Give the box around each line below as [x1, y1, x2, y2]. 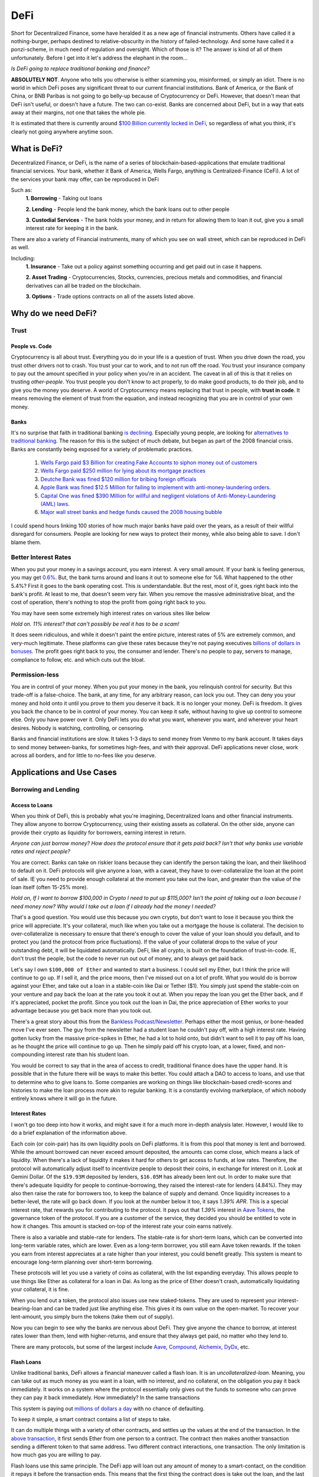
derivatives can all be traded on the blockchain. [25, 282, 141, 289]
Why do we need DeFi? [11, 308, 97, 318]
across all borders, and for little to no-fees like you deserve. [11, 751, 157, 759]
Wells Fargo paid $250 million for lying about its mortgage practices [40, 467, 206, 474]
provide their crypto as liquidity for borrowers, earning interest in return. [11, 829, 186, 836]
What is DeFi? [11, 144, 63, 154]
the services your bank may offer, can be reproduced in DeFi [11, 175, 159, 183]
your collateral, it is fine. [11, 1286, 70, 1293]
